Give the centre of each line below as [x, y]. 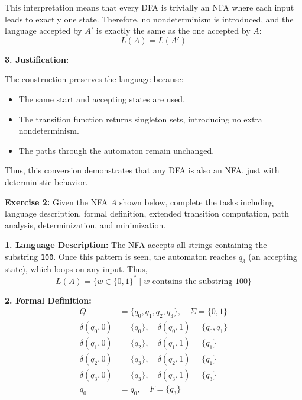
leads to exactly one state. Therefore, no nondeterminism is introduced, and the [149, 19]
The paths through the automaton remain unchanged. [116, 150]
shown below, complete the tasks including [197, 201]
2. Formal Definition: [48, 300]
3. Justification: [37, 59]
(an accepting [273, 256]
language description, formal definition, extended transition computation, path [147, 213]
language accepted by [43, 30]
